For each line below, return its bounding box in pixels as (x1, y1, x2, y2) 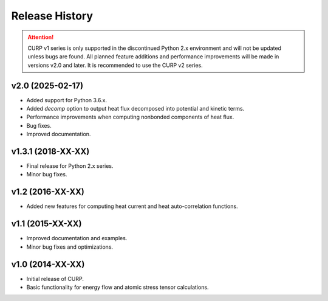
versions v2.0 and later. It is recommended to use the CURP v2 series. (27, 61, 203, 69)
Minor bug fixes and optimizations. (26, 243, 114, 251)
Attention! (27, 33, 54, 41)
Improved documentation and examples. (26, 235, 128, 242)
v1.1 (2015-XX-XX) (11, 219, 82, 229)
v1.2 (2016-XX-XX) (11, 187, 84, 197)
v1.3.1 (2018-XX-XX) (11, 147, 90, 156)
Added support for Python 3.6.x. (26, 96, 108, 103)
